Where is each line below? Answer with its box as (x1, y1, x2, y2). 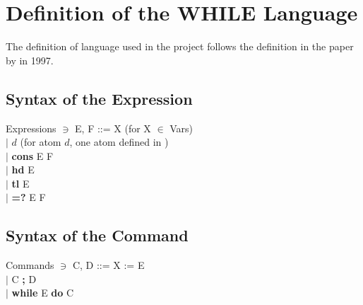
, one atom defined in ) (69, 134, 169, 149)
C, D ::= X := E (72, 258, 145, 272)
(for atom (20, 134, 61, 149)
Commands (6, 258, 54, 272)
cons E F (11, 148, 54, 163)
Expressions (6, 120, 56, 135)
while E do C (11, 285, 74, 300)
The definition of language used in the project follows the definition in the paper (6, 39, 354, 54)
